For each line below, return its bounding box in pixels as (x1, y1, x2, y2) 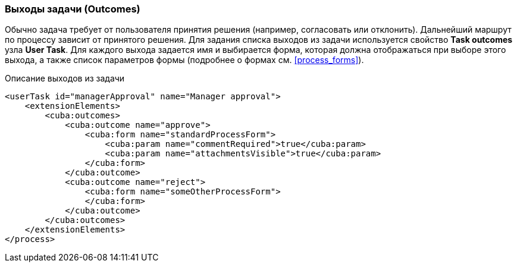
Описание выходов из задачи (5, 73, 125, 84)
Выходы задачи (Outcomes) (5, 3, 140, 15)
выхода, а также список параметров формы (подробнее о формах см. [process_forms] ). (5, 55, 364, 65)
